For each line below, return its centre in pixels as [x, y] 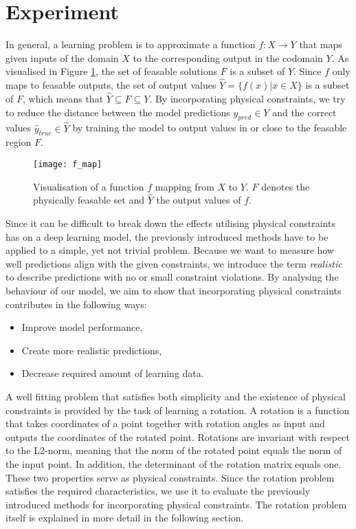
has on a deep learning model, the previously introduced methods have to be [167, 236]
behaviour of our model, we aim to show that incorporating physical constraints [174, 290]
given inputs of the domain [62, 57]
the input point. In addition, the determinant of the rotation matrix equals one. [174, 463]
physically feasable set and [89, 200]
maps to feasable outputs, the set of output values [111, 85]
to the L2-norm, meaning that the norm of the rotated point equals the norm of [174, 450]
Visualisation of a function [89, 186]
